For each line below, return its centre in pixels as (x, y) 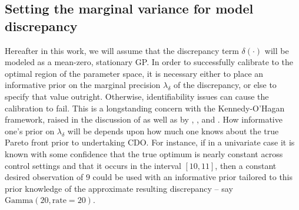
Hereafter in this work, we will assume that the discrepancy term (122, 50)
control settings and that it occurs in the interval (93, 165)
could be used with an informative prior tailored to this (193, 177)
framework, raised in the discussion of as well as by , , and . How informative (144, 119)
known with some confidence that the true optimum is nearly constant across (144, 153)
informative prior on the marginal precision (83, 85)
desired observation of (44, 177)
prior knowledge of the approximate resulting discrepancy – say (119, 188)
